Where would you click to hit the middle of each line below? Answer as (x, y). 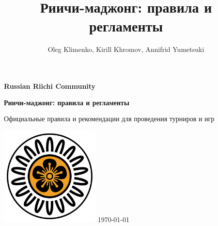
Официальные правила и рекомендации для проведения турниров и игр (109, 119)
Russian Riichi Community (50, 86)
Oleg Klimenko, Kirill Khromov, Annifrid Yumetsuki (126, 49)
